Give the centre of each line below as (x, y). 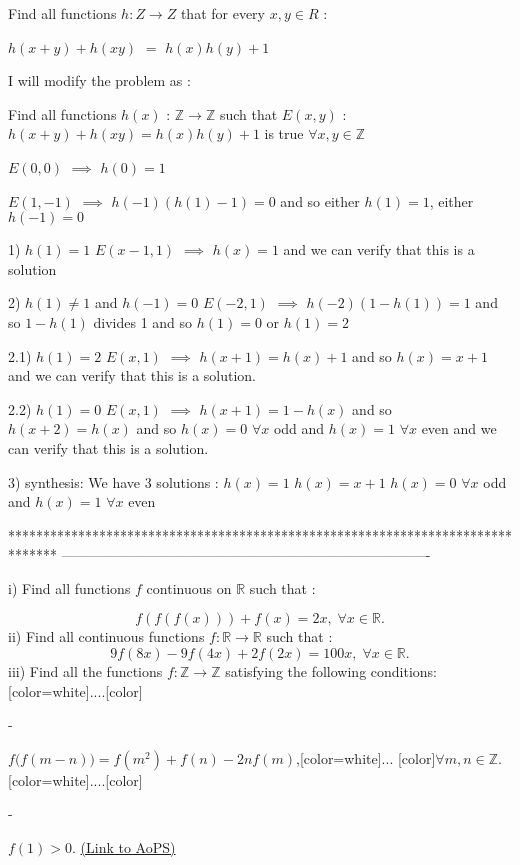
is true (284, 133)
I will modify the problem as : (99, 80)
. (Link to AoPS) (124, 847)
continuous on (189, 587)
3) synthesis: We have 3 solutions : (113, 481)
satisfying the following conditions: (331, 671)
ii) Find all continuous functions (106, 636)
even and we (459, 428)
